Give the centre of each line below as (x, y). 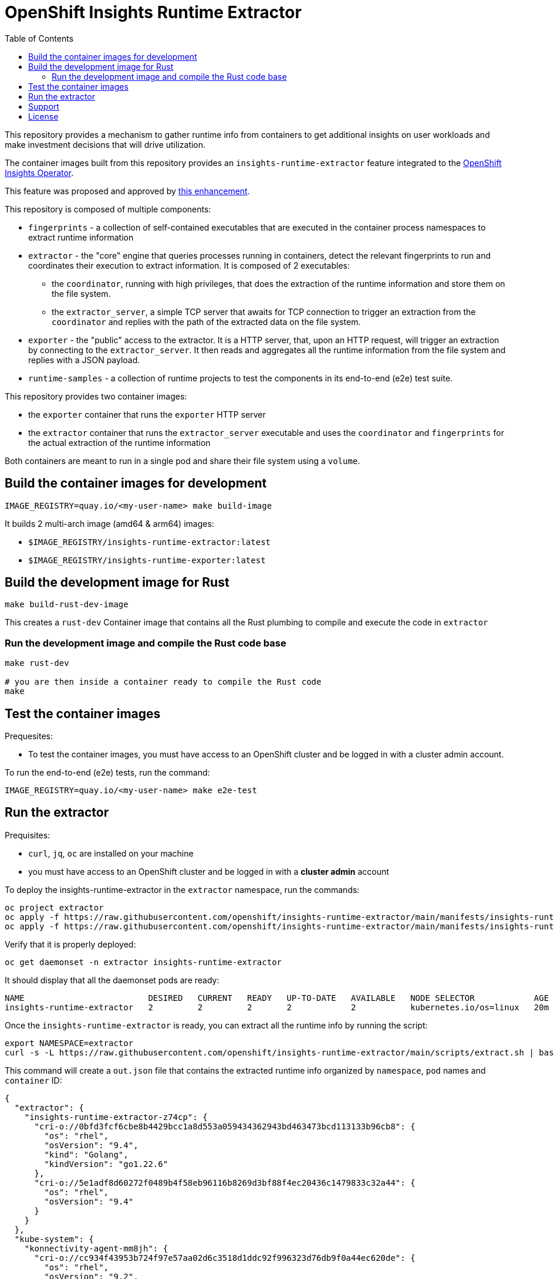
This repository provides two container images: (96, 396)
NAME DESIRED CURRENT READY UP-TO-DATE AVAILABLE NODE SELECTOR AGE (277, 998)
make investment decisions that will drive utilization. (105, 144)
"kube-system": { (54, 1239)
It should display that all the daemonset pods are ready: (112, 980)
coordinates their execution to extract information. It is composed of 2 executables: (189, 265)
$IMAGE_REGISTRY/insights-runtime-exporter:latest (147, 560)
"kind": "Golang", (86, 1154)
